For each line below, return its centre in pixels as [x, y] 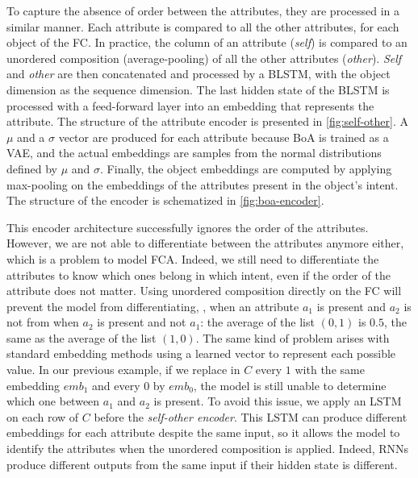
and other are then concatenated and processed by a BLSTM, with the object [199, 74]
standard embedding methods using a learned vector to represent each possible [201, 353]
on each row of [43, 416]
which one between [53, 401]
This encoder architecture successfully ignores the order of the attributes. [188, 227]
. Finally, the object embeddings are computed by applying [246, 168]
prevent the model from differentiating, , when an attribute [153, 306]
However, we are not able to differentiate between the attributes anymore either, [205, 243]
